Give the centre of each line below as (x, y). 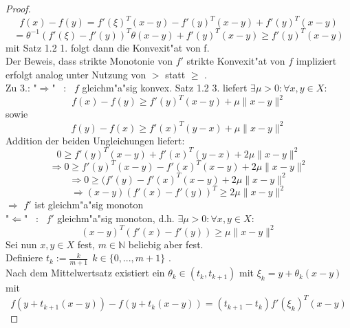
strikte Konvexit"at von (236, 61)
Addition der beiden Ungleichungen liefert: (95, 140)
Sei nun (21, 244)
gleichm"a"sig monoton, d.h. (116, 218)
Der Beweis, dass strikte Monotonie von (89, 61)
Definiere (24, 258)
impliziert (316, 61)
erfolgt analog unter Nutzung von (76, 74)
